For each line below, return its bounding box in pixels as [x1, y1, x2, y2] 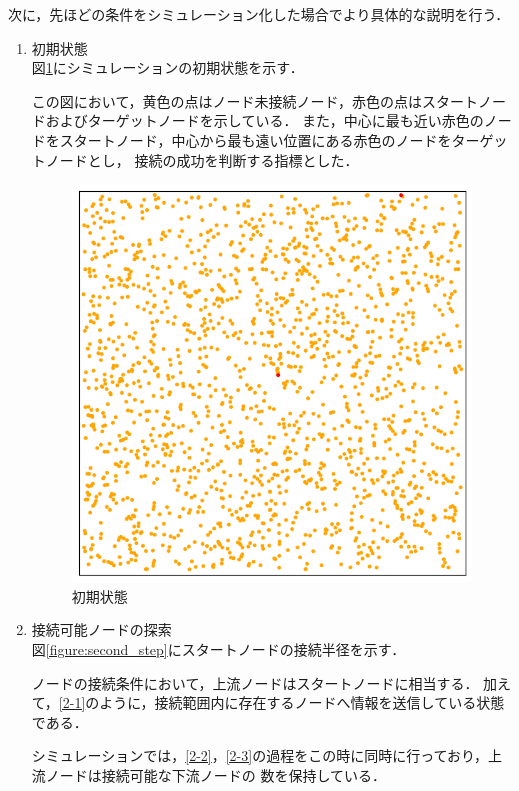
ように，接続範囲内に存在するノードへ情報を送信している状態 [99, 692, 505, 713]
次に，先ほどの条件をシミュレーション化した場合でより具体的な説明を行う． [8, 4, 510, 24]
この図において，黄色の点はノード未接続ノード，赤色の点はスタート [31, 90, 479, 111]
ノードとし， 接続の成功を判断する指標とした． [45, 149, 359, 170]
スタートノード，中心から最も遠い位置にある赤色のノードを [59, 129, 452, 150]
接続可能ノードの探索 [31, 619, 172, 640]
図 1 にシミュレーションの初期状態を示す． [31, 57, 304, 78]
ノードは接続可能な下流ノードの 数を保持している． [45, 764, 387, 785]
